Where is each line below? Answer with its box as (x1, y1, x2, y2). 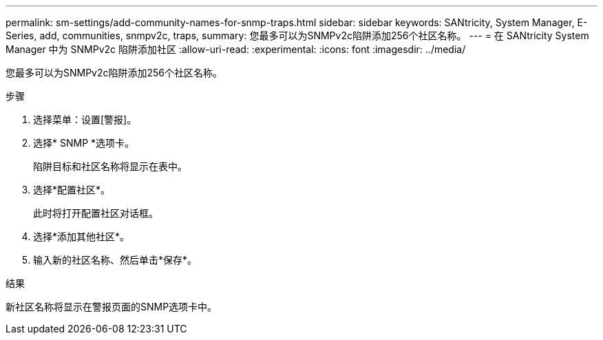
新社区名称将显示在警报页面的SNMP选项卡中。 (6, 301, 218, 312)
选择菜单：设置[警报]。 (33, 114, 137, 125)
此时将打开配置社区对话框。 (33, 207, 158, 219)
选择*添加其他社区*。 (33, 231, 130, 242)
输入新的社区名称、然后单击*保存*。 (33, 254, 198, 266)
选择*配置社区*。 (33, 184, 111, 195)
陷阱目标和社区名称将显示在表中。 (33, 160, 187, 172)
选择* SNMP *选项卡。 (33, 137, 135, 149)
